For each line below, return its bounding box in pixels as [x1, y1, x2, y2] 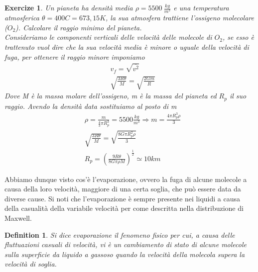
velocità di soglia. [4, 259, 57, 269]
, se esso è [222, 32, 254, 42]
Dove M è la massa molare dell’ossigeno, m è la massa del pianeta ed [4, 91, 217, 101]
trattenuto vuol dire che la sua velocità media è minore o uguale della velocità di [4, 41, 249, 52]
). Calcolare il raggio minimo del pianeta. [15, 22, 142, 32]
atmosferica [4, 12, 39, 23]
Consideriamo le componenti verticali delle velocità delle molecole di [4, 32, 212, 42]
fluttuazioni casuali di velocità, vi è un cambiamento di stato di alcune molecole [4, 239, 247, 250]
